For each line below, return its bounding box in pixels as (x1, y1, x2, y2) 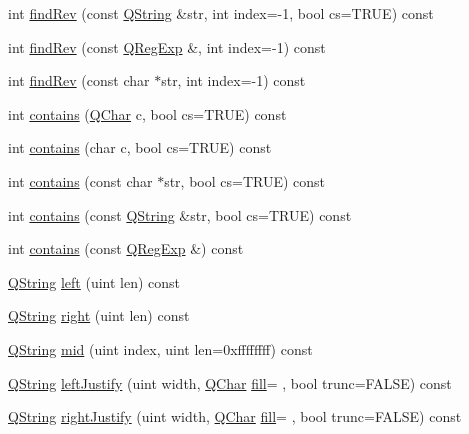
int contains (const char (8, 170, 153, 191)
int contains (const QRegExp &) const (8, 238, 244, 259)
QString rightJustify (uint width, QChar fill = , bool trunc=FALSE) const (8, 406, 462, 427)
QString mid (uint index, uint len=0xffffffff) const (8, 338, 313, 359)
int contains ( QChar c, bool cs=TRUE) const (8, 103, 287, 124)
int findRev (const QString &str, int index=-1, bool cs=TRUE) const (8, 3, 434, 23)
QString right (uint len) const (8, 305, 190, 326)
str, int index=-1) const (161, 70, 306, 91)
